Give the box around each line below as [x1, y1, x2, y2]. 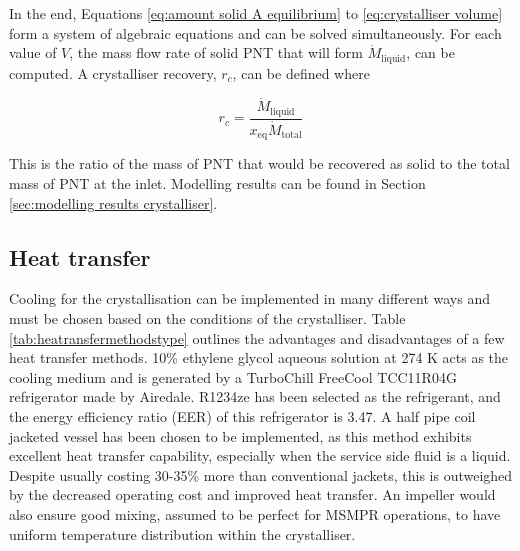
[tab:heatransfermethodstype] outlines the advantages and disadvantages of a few [9, 327, 505, 348]
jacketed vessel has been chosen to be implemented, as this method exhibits [9, 425, 472, 446]
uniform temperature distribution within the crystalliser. [9, 523, 356, 544]
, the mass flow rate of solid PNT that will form [69, 42, 363, 63]
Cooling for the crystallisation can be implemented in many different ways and [9, 288, 491, 309]
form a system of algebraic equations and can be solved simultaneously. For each [9, 22, 502, 43]
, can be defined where [232, 62, 370, 83]
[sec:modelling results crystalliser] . [9, 192, 218, 213]
